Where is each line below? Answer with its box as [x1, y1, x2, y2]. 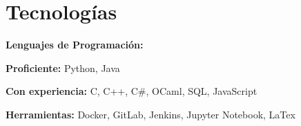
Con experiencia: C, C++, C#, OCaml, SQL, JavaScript [6, 84, 258, 98]
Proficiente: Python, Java [6, 60, 120, 75]
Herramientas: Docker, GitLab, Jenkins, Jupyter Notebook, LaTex [6, 107, 295, 121]
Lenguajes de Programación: [6, 37, 144, 52]
